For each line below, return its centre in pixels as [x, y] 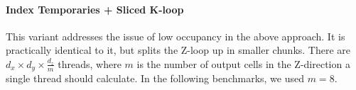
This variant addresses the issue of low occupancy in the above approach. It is [176, 36]
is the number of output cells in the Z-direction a [243, 63]
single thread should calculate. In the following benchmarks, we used [155, 78]
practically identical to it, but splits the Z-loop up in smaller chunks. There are [178, 50]
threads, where [90, 63]
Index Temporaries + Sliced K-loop [95, 9]
